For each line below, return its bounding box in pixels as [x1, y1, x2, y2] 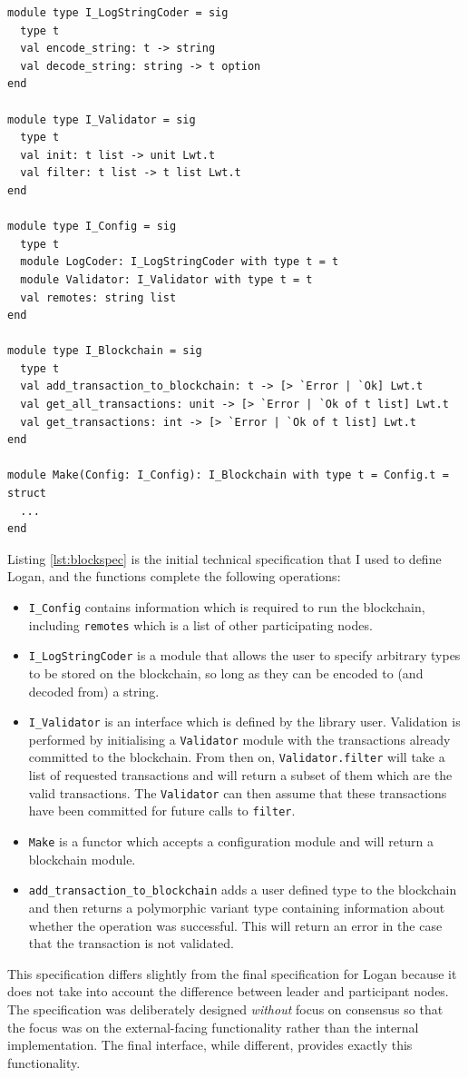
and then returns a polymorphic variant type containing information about [28, 897, 445, 916]
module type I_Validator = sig [7, 113, 196, 126]
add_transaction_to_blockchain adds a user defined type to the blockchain [28, 880, 457, 899]
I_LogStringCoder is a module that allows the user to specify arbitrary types [28, 646, 461, 665]
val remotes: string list [20, 291, 177, 304]
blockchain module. [28, 849, 136, 868]
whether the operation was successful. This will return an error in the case [28, 915, 443, 935]
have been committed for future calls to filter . [28, 801, 296, 820]
